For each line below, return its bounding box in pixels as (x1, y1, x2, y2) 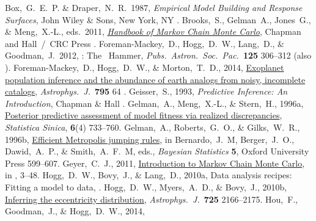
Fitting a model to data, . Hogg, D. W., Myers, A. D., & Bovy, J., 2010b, (5, 180, 287, 193)
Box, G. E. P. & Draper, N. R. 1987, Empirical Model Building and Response (5, 1, 303, 13)
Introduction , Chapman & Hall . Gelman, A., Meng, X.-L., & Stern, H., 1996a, (5, 96, 304, 109)
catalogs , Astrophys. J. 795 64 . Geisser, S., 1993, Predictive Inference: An (5, 85, 288, 98)
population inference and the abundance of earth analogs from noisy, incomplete (5, 73, 306, 85)
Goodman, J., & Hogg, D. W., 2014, (5, 205, 145, 217)
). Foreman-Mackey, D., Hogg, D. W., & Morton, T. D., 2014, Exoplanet (5, 60, 284, 73)
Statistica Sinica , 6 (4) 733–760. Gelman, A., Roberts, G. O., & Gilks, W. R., (5, 120, 300, 133)
